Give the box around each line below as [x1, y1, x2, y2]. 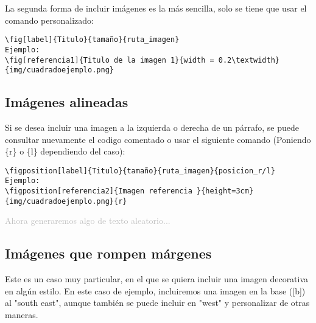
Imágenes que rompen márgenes [5, 244, 212, 263]
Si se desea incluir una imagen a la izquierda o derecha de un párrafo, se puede [5, 121, 300, 134]
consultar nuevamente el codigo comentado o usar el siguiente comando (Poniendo [5, 133, 311, 145]
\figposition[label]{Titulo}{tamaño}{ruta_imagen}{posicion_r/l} [5, 166, 275, 175]
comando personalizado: [5, 13, 94, 26]
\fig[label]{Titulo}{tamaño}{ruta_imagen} [5, 35, 180, 44]
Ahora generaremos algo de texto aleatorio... [5, 214, 170, 227]
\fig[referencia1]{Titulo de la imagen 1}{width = [5, 55, 214, 64]
